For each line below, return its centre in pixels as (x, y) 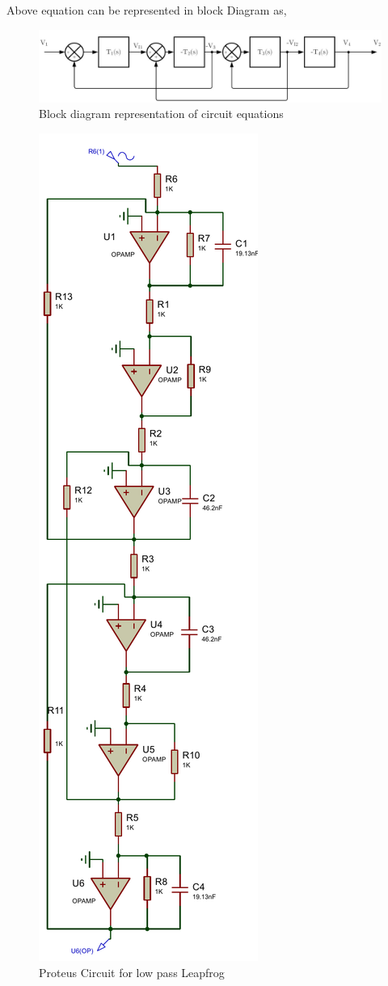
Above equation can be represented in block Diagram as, (147, 10)
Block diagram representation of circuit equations (161, 114)
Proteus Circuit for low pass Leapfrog (132, 972)
